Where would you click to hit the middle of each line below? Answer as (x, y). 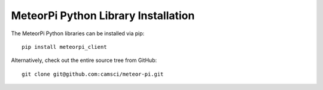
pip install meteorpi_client (64, 47)
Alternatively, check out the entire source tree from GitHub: (84, 60)
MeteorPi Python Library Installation (103, 15)
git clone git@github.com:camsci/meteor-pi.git (93, 74)
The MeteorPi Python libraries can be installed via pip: (78, 33)
